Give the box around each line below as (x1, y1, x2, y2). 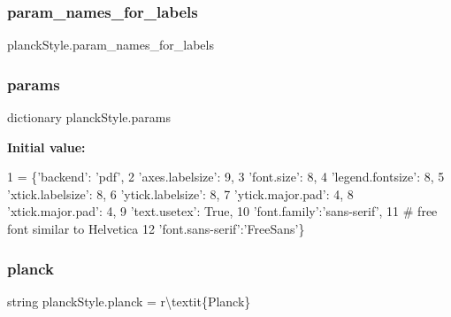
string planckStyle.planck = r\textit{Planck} (7, 291, 251, 310)
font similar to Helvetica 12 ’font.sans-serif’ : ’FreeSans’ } (7, 220, 305, 237)
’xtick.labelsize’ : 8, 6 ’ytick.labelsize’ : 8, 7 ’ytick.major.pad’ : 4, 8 (7, 184, 354, 203)
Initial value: (7, 137, 86, 156)
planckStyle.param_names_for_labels (7, 35, 214, 54)
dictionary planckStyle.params (7, 108, 171, 127)
